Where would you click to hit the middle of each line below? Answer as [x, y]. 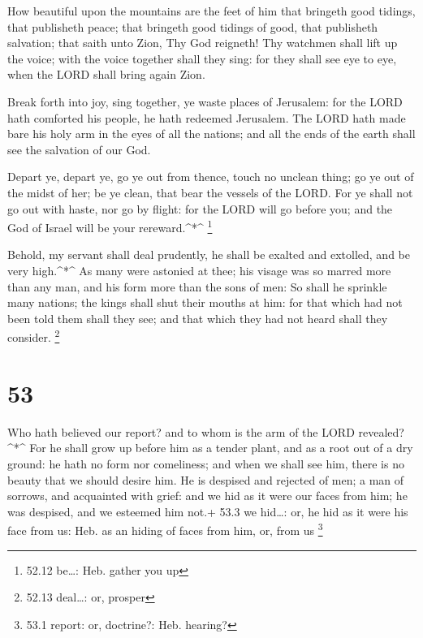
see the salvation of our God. [79, 149]
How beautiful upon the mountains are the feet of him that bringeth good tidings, [211, 11]
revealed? [381, 431]
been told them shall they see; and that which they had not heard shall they [198, 318]
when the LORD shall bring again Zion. [106, 74]
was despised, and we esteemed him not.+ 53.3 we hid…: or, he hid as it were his [208, 511]
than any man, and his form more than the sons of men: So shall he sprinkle [197, 286]
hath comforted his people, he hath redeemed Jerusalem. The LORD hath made [207, 117]
